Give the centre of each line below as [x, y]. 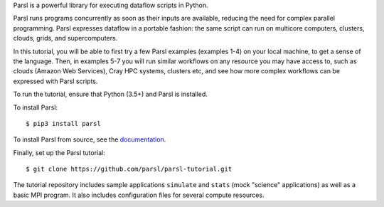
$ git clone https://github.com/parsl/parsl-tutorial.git [129, 169]
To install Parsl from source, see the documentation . [90, 139]
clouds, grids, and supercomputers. [65, 38]
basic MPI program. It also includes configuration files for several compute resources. [139, 195]
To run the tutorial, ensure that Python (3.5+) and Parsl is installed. [110, 94]
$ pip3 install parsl [63, 123]
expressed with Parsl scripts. [55, 81]
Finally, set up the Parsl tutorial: [59, 152]
